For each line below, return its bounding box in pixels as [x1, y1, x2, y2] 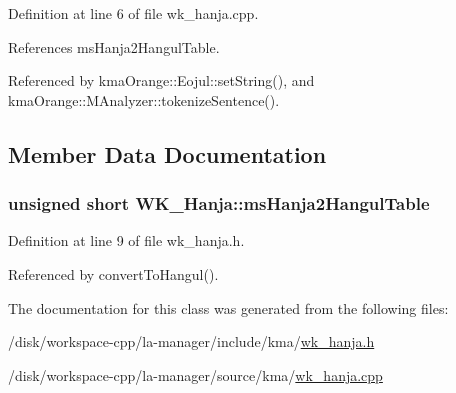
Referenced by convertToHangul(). [8, 263, 219, 284]
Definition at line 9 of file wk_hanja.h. [8, 230, 245, 251]
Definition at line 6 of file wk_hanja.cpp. [8, 3, 259, 23]
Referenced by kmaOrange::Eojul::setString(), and [8, 70, 315, 91]
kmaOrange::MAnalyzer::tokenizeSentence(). [8, 89, 280, 110]
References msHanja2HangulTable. [8, 36, 220, 57]
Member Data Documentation [8, 138, 327, 169]
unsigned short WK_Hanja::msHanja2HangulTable [8, 191, 430, 216]
